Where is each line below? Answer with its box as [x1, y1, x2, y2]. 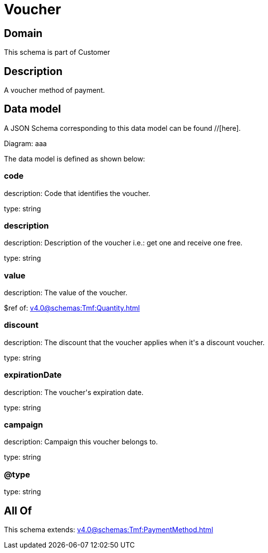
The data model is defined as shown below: [4, 154, 145, 163]
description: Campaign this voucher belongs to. [4, 437, 158, 446]
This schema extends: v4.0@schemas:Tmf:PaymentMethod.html [4, 525, 213, 534]
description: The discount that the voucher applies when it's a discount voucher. [4, 338, 265, 347]
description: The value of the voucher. [4, 288, 128, 297]
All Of [4, 504, 32, 517]
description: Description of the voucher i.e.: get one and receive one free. [4, 238, 243, 247]
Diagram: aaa [4, 139, 47, 148]
